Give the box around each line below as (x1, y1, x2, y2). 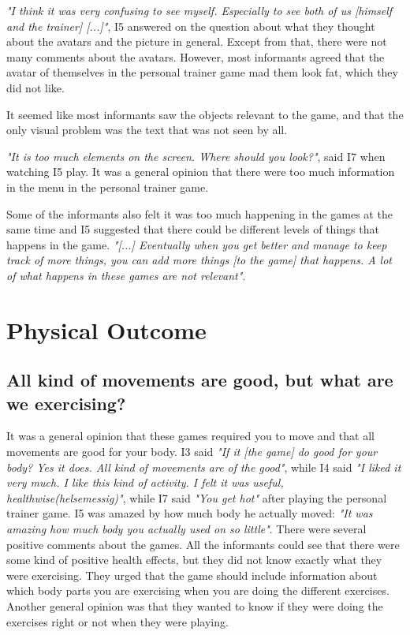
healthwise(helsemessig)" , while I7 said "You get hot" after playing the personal (6, 489, 387, 506)
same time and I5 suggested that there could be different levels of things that (6, 221, 379, 237)
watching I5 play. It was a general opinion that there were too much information (6, 163, 395, 180)
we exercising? (6, 390, 126, 415)
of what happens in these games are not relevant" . (6, 267, 246, 283)
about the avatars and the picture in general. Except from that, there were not (6, 33, 387, 50)
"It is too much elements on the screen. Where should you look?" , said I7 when (6, 148, 386, 164)
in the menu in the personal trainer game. (6, 178, 209, 195)
